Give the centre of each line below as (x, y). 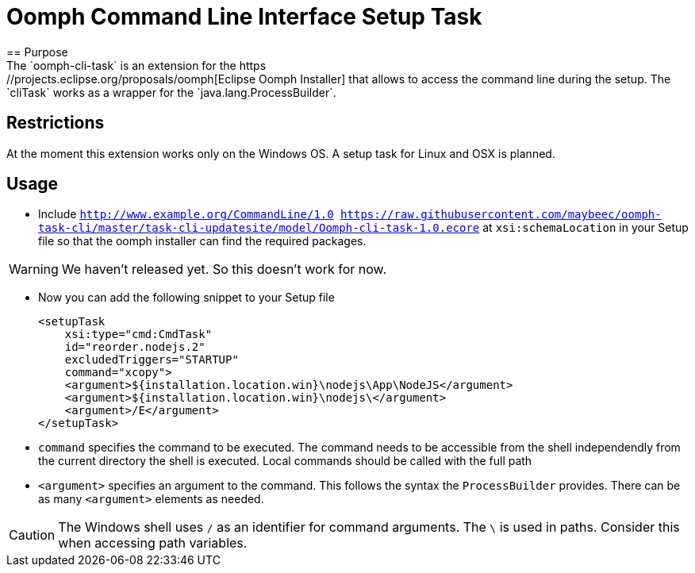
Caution (32, 535)
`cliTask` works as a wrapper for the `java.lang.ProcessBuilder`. (171, 92)
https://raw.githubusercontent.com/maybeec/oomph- (501, 215)
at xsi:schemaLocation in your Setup (586, 228)
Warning (34, 269)
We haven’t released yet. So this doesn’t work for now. (224, 269)
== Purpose (37, 52)
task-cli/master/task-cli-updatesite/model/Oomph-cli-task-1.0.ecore (259, 228)
